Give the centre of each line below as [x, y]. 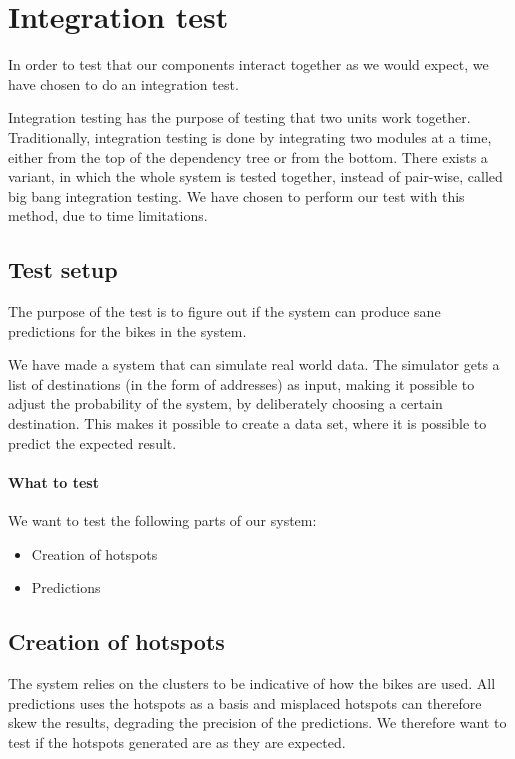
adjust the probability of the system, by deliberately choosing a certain [225, 403]
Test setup [63, 269]
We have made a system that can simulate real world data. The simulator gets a [254, 364]
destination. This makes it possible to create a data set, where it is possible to [247, 423]
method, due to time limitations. [108, 215]
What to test [53, 481]
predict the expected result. [92, 442]
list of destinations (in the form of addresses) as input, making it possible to [241, 383]
